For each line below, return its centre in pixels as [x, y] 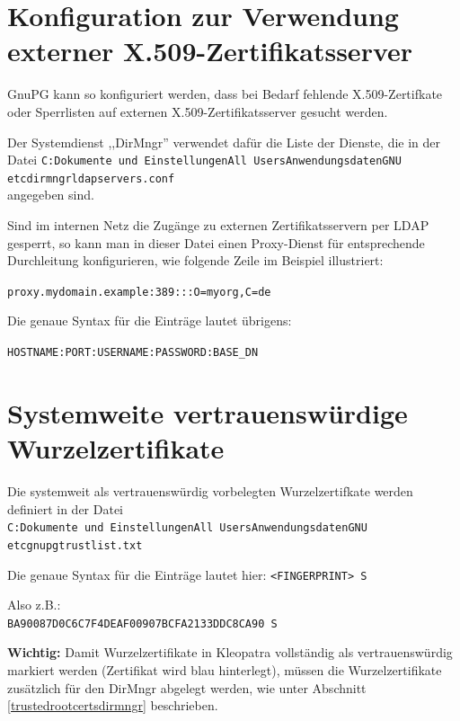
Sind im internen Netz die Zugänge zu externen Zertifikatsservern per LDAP [218, 225]
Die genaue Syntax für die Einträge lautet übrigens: [150, 320]
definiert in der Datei [66, 508]
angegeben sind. [51, 195]
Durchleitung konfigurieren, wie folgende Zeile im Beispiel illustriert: [195, 260]
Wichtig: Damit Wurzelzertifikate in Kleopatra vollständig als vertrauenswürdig [230, 652]
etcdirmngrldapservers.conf [91, 178]
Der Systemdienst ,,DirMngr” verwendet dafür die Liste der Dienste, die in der [224, 142]
